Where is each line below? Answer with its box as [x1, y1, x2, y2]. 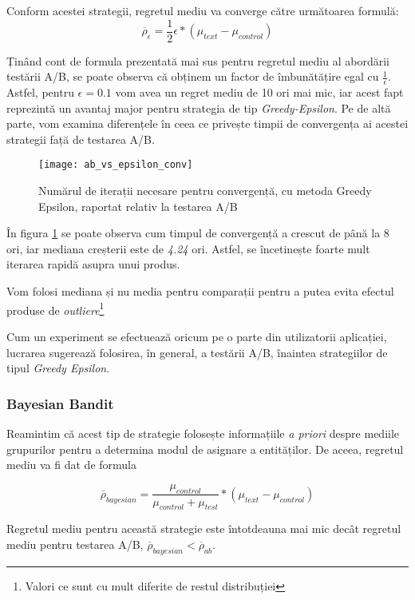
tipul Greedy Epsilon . [6, 360, 110, 376]
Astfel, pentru [6, 84, 74, 101]
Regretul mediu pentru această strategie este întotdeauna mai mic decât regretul [6, 520, 401, 537]
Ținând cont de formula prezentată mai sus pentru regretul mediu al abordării [6, 52, 389, 69]
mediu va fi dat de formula [6, 456, 136, 473]
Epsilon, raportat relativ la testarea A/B [38, 197, 238, 214]
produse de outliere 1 [6, 299, 105, 318]
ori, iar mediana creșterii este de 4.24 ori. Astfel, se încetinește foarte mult [6, 240, 370, 256]
